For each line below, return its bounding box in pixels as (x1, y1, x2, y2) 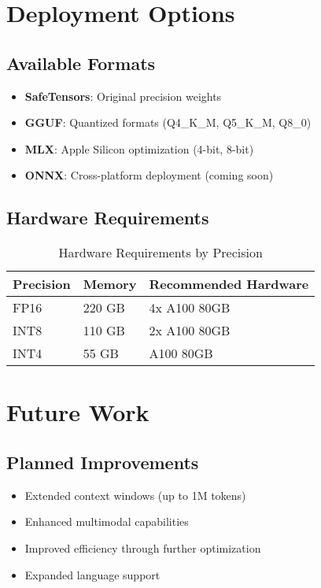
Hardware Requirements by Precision (58, 243, 263, 262)
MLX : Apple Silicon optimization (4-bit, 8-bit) (24, 140, 254, 157)
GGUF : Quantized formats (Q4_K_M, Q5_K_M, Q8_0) (24, 114, 312, 131)
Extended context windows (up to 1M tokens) (24, 486, 246, 503)
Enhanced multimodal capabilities (24, 513, 189, 530)
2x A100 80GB (149, 321, 231, 340)
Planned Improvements (6, 449, 199, 474)
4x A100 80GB (149, 298, 231, 317)
